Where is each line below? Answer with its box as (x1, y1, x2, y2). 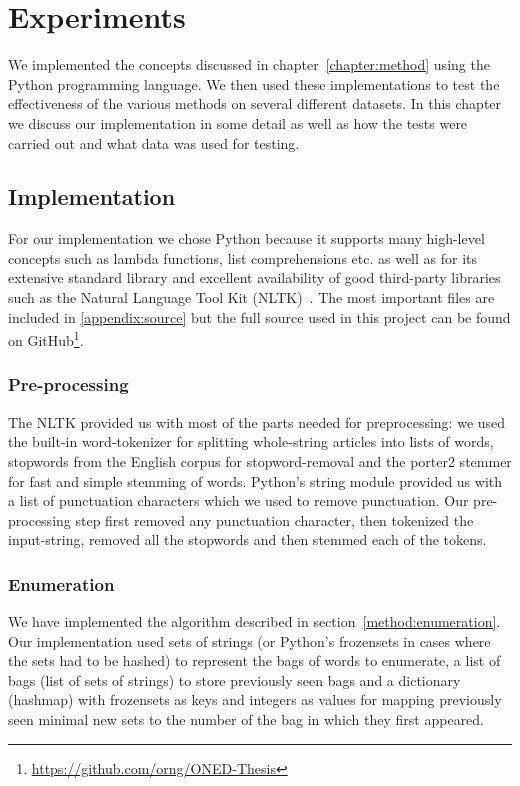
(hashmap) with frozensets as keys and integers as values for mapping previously (8, 689, 502, 710)
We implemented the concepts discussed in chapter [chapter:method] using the (8, 54, 490, 75)
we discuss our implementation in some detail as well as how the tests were (8, 112, 468, 133)
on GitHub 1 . (8, 327, 84, 350)
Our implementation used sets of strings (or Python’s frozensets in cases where (8, 630, 491, 651)
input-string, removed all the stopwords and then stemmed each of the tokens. (8, 529, 487, 550)
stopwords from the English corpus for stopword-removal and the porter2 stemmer (8, 450, 512, 471)
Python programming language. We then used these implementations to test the (8, 73, 500, 94)
